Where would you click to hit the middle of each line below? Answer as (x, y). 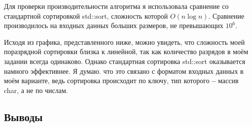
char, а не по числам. (36, 90)
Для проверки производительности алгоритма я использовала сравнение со (116, 6)
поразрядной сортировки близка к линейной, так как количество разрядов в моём (126, 51)
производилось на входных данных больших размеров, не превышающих (114, 25)
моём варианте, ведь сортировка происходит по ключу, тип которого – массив (121, 80)
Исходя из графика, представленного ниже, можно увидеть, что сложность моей (125, 42)
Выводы (23, 116)
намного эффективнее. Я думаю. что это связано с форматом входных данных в (124, 71)
